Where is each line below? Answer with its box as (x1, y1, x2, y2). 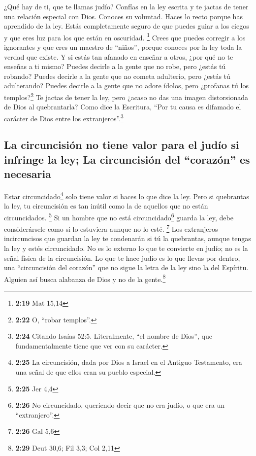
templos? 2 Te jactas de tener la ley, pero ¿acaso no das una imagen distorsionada (4, 91, 248, 102)
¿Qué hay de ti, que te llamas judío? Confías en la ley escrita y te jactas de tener (4, 1, 249, 11)
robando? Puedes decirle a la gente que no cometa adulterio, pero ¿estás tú (4, 70, 230, 81)
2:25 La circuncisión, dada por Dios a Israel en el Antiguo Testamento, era (15, 357, 242, 367)
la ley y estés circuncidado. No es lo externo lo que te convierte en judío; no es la (4, 243, 248, 253)
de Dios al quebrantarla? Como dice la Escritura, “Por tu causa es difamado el (4, 102, 241, 112)
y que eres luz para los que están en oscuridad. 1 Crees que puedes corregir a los (4, 31, 246, 42)
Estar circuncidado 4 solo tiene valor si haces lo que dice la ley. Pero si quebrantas (4, 190, 250, 201)
